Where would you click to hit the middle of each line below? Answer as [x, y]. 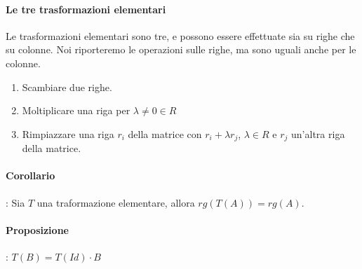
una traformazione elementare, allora [116, 202]
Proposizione [37, 229]
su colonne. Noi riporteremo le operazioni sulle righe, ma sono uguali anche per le [181, 49]
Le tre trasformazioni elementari [86, 9]
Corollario [31, 175]
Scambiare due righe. [67, 87]
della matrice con [165, 133]
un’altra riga [318, 133]
